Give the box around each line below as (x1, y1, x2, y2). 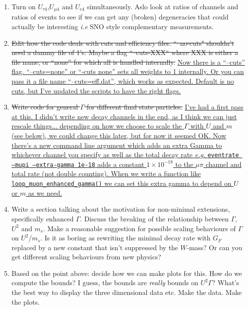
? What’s (212, 277, 239, 288)
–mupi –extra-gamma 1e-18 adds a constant (11, 159, 144, 169)
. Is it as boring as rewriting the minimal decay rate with (40, 233, 211, 243)
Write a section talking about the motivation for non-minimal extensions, (11, 204, 230, 214)
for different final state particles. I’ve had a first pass (86, 102, 244, 112)
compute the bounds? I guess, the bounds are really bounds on (11, 277, 198, 288)
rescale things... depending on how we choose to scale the (11, 121, 182, 131)
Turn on (11, 1, 36, 11)
